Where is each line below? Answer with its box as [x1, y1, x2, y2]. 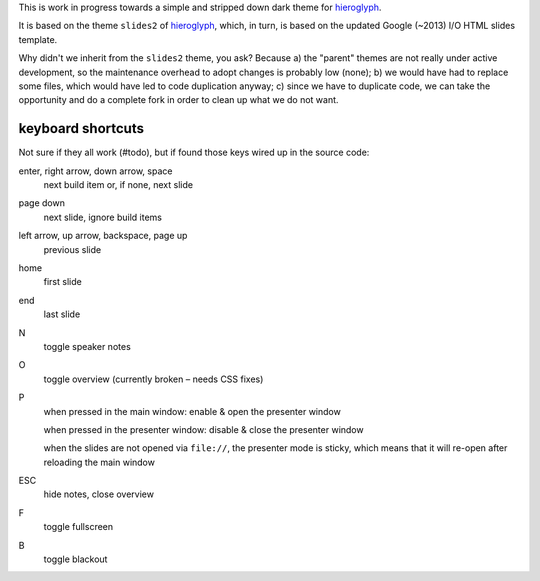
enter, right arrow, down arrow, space [18, 165, 173, 177]
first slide [43, 276, 82, 288]
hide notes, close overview [43, 488, 155, 500]
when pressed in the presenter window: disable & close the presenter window [43, 423, 364, 435]
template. [18, 33, 58, 45]
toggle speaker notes [43, 340, 132, 352]
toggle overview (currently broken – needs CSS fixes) [43, 373, 264, 385]
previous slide [43, 243, 102, 255]
